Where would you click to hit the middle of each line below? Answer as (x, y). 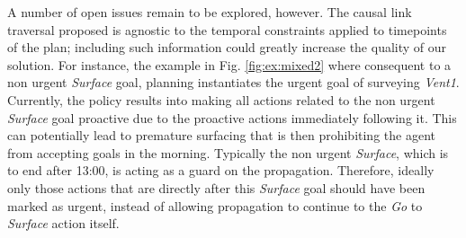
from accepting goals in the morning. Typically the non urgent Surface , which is (228, 152)
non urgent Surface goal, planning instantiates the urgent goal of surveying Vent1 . (233, 82)
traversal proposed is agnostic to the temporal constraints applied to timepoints (227, 29)
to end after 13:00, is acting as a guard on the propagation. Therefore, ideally (221, 170)
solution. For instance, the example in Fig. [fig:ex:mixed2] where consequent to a (229, 64)
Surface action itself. (63, 223)
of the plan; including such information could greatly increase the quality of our (227, 47)
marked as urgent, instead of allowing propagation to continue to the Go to (215, 205)
